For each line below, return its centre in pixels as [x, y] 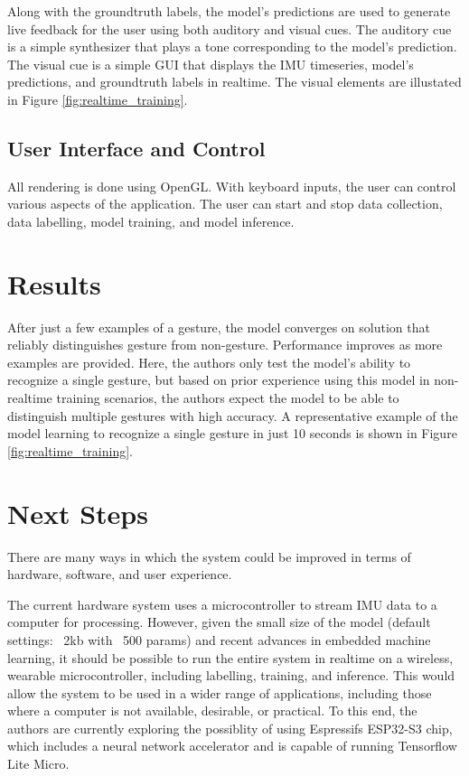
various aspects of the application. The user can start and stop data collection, [225, 204]
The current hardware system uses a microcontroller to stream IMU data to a [222, 604]
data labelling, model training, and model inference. [151, 221]
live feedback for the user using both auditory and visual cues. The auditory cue [230, 28]
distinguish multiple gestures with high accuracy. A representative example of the [233, 415]
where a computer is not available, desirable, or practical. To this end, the [212, 711]
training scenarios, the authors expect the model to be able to [228, 398]
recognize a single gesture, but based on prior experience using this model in [219, 380]
